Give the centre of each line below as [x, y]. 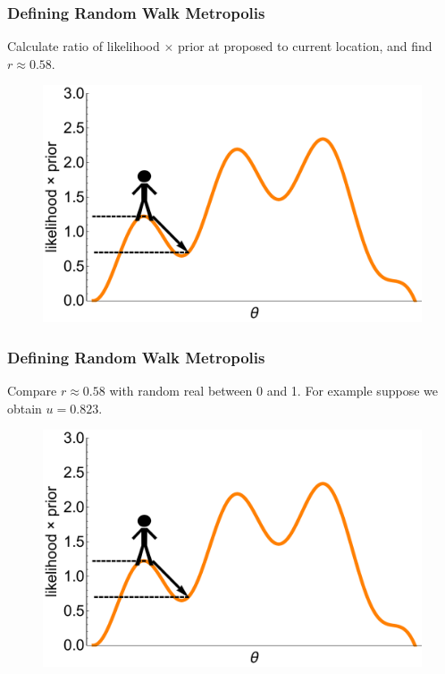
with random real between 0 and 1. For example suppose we [273, 391]
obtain [25, 408]
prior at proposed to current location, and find [305, 46]
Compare [32, 391]
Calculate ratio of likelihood [84, 46]
